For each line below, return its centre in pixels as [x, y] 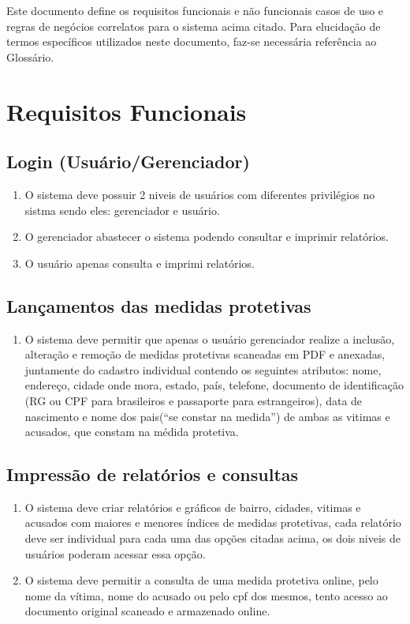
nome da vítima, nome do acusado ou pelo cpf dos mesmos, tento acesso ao [206, 595]
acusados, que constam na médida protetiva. [132, 432]
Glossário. [30, 56]
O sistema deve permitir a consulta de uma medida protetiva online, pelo [201, 580]
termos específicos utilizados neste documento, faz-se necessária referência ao [192, 41]
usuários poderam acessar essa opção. [115, 553]
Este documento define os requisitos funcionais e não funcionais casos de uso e [195, 10]
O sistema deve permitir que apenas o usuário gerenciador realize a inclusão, [210, 338]
